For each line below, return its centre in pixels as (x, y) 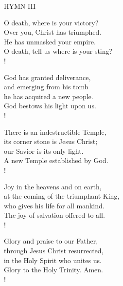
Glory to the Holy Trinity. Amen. (53, 270)
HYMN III (20, 6)
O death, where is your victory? (51, 22)
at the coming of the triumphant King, (62, 196)
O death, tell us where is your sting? (58, 51)
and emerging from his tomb (46, 87)
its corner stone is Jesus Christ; (51, 141)
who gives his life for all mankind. (54, 205)
